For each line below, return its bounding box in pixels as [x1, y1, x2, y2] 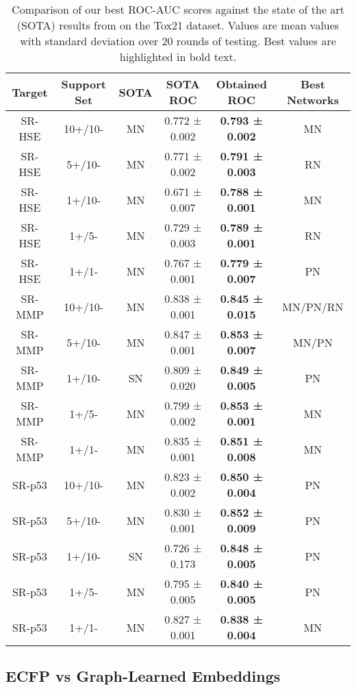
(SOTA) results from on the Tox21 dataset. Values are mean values [16, 17, 340, 33]
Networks [286, 92, 339, 108]
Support [61, 76, 106, 92]
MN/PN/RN [282, 298, 344, 315]
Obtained [216, 76, 267, 92]
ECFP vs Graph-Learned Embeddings [5, 665, 281, 687]
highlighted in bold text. [119, 49, 237, 64]
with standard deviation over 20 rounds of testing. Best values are [20, 33, 336, 49]
